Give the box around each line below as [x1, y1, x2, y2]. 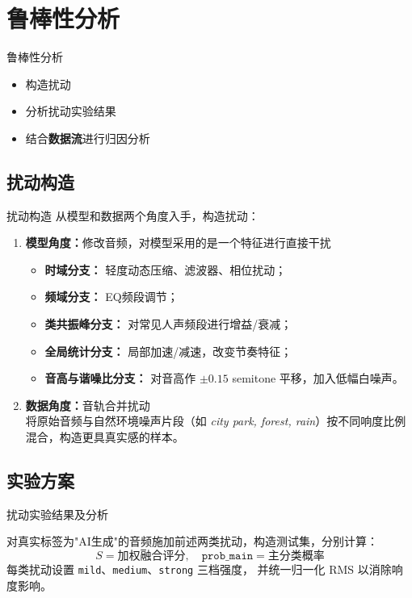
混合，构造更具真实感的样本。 [25, 429, 184, 445]
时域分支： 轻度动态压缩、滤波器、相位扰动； [44, 261, 287, 278]
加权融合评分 [117, 550, 186, 562]
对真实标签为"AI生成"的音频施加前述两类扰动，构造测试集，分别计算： [6, 533, 379, 550]
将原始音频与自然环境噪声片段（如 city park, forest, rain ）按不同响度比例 [25, 412, 406, 429]
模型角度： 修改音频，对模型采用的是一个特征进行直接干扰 [25, 234, 331, 251]
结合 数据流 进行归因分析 [25, 129, 150, 146]
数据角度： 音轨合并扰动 [25, 396, 150, 413]
